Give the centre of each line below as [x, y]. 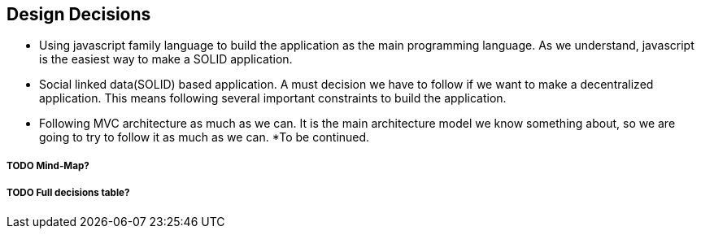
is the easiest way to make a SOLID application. [166, 59]
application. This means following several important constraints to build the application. [273, 98]
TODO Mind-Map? [48, 165]
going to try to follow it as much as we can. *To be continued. [205, 137]
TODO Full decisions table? [68, 193]
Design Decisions [79, 14]
